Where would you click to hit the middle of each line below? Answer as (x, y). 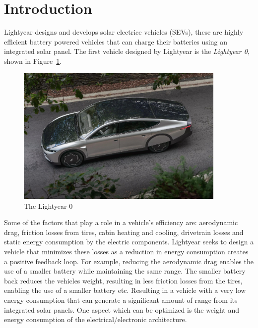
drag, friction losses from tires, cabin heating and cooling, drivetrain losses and (124, 232)
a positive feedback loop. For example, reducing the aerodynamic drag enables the (129, 261)
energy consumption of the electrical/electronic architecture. (96, 319)
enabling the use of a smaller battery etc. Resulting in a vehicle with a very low (125, 290)
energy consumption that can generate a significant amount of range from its (121, 300)
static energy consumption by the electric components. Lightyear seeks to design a (129, 242)
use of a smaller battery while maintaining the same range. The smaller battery (125, 271)
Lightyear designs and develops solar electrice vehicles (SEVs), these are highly (124, 32)
